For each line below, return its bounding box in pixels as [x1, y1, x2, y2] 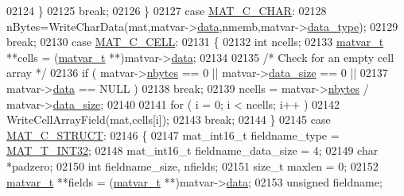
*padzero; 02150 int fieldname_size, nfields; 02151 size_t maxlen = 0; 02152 [6, 157, 379, 174]
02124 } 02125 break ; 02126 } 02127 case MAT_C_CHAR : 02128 [6, 2, 327, 18]
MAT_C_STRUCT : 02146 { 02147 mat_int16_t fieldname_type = [6, 126, 340, 143]
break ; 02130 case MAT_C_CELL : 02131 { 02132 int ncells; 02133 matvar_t [6, 33, 384, 50]
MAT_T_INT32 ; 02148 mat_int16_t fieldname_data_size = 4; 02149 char [6, 142, 379, 159]
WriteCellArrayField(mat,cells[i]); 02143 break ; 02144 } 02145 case [6, 111, 331, 128]
